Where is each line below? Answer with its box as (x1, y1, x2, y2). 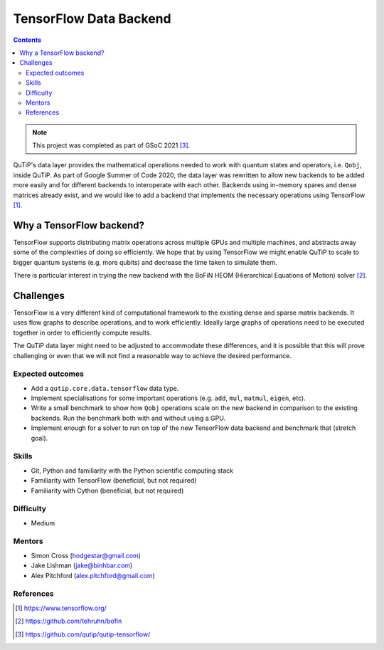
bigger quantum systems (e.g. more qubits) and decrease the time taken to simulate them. (13, 258, 277, 266)
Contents (13, 36, 42, 44)
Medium (31, 518, 55, 527)
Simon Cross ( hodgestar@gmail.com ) (31, 551, 142, 560)
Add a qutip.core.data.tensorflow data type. (31, 384, 179, 392)
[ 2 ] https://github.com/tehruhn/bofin (15, 617, 122, 626)
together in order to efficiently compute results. (13, 328, 152, 337)
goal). (31, 434, 48, 442)
